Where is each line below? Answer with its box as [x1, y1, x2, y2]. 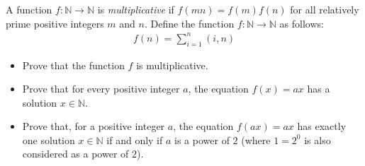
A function [6, 2, 52, 16]
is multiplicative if [97, 2, 174, 16]
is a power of [174, 132, 230, 147]
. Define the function [144, 16, 235, 30]
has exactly [297, 119, 347, 134]
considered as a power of [22, 146, 129, 161]
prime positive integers [6, 16, 104, 30]
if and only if [106, 132, 163, 147]
